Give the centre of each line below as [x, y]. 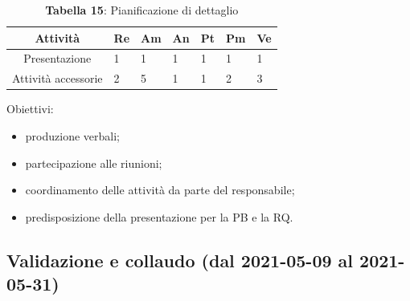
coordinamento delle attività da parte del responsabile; [160, 190]
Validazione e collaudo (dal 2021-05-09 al [180, 260]
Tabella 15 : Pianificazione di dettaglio [142, 10]
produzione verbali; [72, 135]
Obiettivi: [30, 109]
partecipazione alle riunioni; [94, 163]
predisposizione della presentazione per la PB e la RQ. [159, 216]
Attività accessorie [57, 78]
